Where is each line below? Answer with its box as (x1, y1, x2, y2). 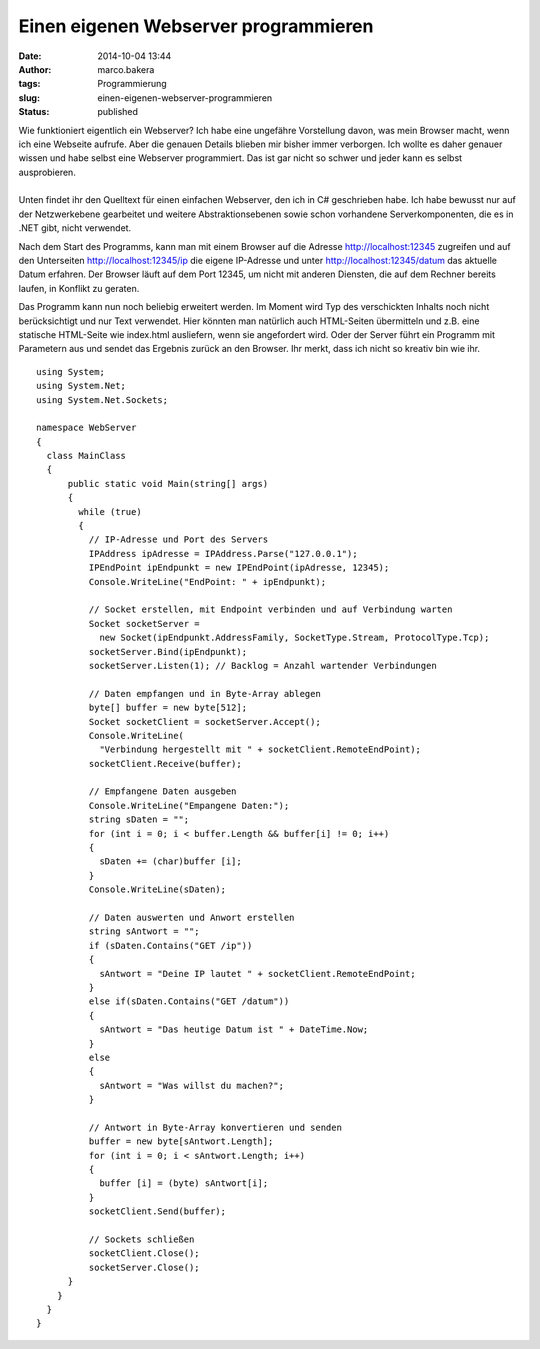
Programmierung (97, 78, 167, 90)
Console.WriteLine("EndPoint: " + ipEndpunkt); (88, 576, 327, 587)
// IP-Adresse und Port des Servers (88, 534, 269, 545)
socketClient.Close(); (88, 1248, 200, 1259)
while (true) (78, 506, 142, 517)
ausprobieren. (18, 166, 77, 178)
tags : (18, 78, 41, 90)
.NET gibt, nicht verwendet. (18, 222, 132, 234)
